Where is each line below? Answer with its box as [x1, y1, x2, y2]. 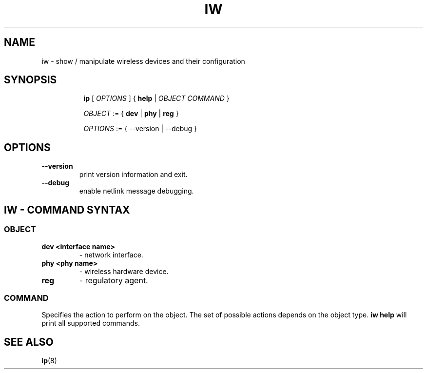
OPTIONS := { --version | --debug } [83, 124, 197, 133]
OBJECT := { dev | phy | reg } [83, 109, 179, 118]
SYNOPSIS [4, 74, 57, 86]
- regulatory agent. [79, 275, 148, 285]
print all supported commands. [41, 319, 140, 328]
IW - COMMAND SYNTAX [4, 203, 130, 216]
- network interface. [79, 250, 143, 259]
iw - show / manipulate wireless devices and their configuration [41, 57, 245, 65]
